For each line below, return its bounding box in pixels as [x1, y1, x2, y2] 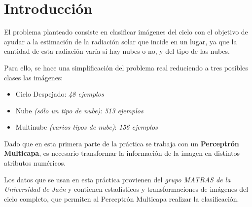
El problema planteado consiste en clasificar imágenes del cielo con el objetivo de [4, 27, 248, 37]
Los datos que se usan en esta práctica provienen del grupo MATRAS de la [4, 174, 231, 184]
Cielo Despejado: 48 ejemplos [15, 89, 104, 99]
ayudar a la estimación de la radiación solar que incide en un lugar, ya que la [4, 36, 237, 46]
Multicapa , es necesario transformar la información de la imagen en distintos [4, 148, 240, 158]
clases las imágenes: [4, 72, 63, 82]
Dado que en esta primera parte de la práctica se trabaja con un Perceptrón [4, 138, 239, 148]
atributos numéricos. [4, 158, 66, 168]
